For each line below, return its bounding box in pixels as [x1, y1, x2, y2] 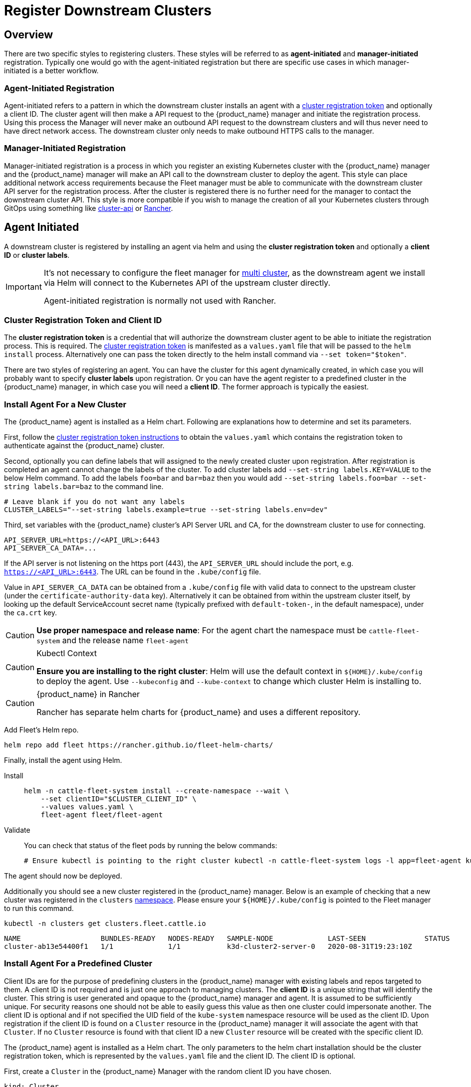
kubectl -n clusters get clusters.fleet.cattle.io [4, 919, 206, 928]
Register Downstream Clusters [4, 2, 212, 19]
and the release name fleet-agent [62, 635, 189, 646]
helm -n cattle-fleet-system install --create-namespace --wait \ [24, 787, 289, 795]
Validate [4, 826, 30, 835]
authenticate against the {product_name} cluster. [4, 441, 165, 450]
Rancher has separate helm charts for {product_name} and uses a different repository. [36, 707, 361, 718]
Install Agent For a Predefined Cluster [4, 958, 153, 969]
